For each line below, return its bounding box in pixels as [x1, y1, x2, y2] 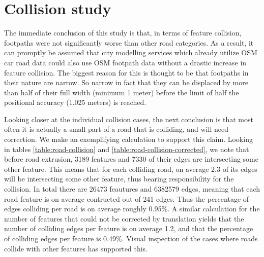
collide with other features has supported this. [4, 243, 148, 253]
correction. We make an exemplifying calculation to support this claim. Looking [4, 134, 253, 144]
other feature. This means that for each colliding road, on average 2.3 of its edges [4, 163, 257, 174]
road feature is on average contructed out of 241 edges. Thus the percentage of [4, 193, 249, 204]
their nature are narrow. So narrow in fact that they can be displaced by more [4, 77, 248, 88]
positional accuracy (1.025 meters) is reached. [4, 97, 146, 107]
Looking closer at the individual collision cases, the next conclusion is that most [4, 114, 253, 124]
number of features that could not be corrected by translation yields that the [4, 213, 244, 224]
